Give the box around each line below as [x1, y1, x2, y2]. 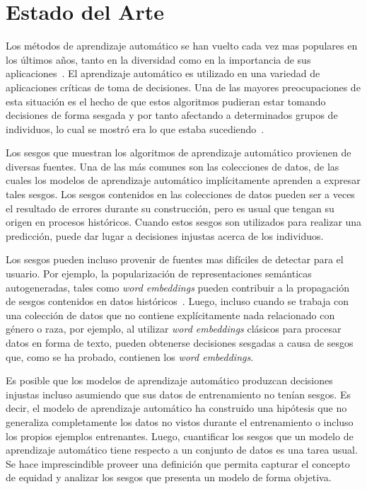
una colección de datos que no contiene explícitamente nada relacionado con [6, 307, 335, 322]
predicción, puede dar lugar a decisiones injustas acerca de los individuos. [6, 228, 324, 243]
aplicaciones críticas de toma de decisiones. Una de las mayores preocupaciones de [6, 79, 361, 94]
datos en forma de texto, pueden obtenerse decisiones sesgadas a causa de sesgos [6, 335, 354, 350]
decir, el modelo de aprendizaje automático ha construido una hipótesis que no [6, 401, 347, 415]
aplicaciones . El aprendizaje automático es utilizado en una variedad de [6, 66, 320, 81]
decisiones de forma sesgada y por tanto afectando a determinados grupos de [6, 108, 338, 122]
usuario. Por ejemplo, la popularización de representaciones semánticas [6, 266, 312, 281]
